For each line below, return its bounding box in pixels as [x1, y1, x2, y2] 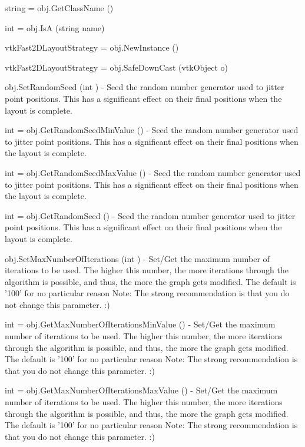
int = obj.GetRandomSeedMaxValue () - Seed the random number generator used [5, 166, 301, 178]
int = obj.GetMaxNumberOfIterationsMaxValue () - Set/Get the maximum [5, 384, 278, 396]
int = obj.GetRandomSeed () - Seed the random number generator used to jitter [5, 209, 296, 221]
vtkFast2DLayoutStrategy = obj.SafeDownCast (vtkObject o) [5, 61, 228, 73]
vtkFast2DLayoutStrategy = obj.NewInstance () [5, 41, 179, 54]
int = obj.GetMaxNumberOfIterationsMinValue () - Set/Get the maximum [5, 318, 276, 330]
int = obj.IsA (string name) [5, 21, 105, 34]
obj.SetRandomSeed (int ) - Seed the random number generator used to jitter [5, 81, 284, 93]
